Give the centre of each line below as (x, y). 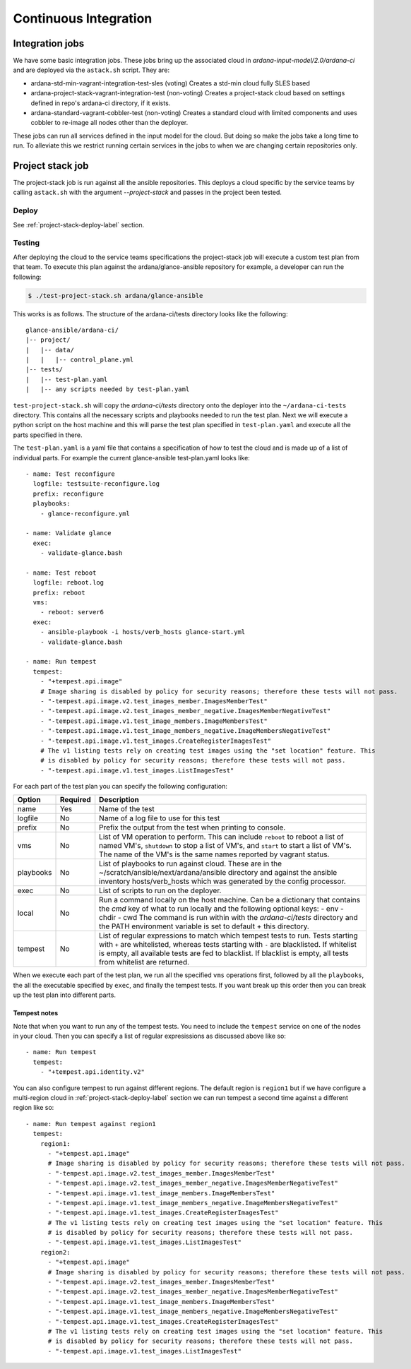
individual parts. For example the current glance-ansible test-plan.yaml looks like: (131, 458)
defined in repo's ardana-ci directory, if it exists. (101, 103)
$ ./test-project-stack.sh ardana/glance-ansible (115, 295)
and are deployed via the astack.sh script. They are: (91, 70)
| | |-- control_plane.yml (80, 360)
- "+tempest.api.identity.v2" (92, 1072)
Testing (26, 243)
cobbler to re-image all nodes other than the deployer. (109, 123)
